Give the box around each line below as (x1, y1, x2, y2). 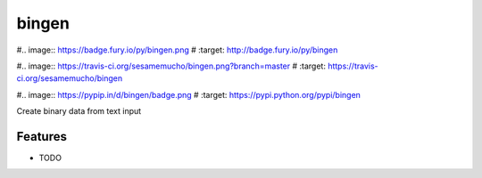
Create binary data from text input (16, 106, 142, 117)
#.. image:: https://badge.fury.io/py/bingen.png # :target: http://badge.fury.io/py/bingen (16, 44, 338, 55)
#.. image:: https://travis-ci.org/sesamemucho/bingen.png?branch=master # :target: (16, 61, 326, 71)
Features (16, 129, 67, 144)
